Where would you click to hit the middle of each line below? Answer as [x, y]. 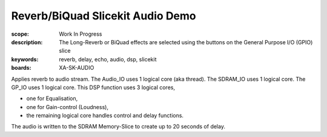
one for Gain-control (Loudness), [68, 107]
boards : [21, 68]
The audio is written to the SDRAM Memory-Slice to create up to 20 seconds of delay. [118, 127]
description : [27, 42]
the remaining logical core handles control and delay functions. [105, 116]
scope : [20, 34]
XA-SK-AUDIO [77, 68]
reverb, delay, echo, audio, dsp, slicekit [108, 59]
